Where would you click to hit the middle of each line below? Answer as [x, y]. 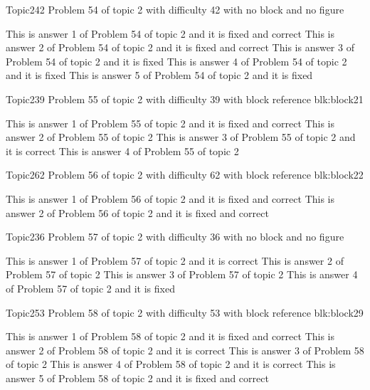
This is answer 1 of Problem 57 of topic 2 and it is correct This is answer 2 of [175, 260]
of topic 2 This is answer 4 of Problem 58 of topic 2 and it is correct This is [171, 364]
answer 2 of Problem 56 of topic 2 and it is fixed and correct [137, 212]
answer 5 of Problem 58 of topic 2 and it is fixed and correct [137, 378]
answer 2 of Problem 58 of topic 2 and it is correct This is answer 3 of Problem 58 [185, 350]
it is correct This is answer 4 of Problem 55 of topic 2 [122, 151]
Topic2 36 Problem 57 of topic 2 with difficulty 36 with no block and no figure [175, 237]
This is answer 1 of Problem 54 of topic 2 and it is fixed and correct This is [170, 33]
